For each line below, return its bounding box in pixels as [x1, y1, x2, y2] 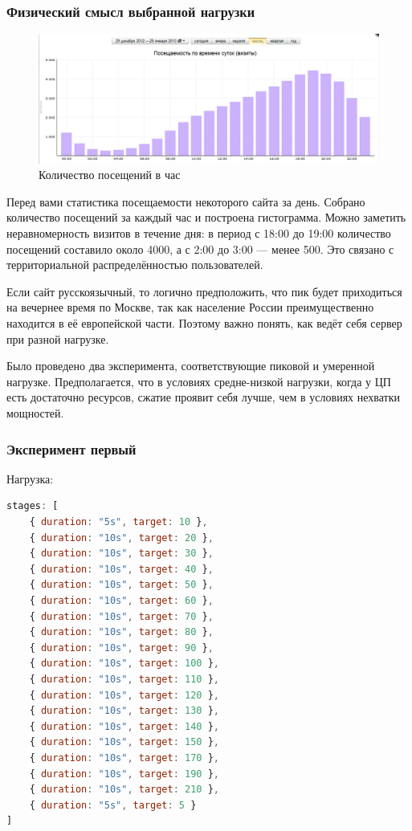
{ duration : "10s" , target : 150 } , [29, 736, 219, 748]
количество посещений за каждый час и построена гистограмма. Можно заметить [6, 209, 406, 226]
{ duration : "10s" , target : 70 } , [29, 610, 214, 622]
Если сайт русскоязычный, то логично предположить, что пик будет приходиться [6, 283, 402, 299]
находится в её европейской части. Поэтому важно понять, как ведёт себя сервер [6, 315, 402, 332]
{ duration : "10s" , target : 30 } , [29, 548, 214, 560]
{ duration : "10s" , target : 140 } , [29, 720, 219, 732]
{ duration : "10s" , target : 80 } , [29, 626, 214, 638]
